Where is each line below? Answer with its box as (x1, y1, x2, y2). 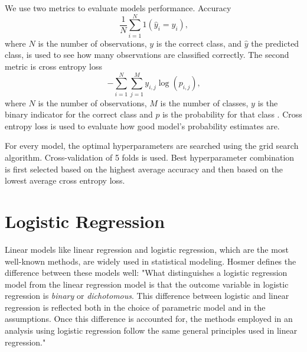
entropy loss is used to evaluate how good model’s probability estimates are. (5, 119, 280, 132)
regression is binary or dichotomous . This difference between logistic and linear (5, 289, 289, 302)
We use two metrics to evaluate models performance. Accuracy (5, 2, 231, 14)
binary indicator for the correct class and (5, 108, 153, 120)
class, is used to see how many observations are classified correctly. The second (5, 48, 289, 61)
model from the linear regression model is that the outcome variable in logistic (5, 278, 289, 290)
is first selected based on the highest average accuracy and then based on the (5, 162, 283, 175)
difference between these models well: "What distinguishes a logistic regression (5, 266, 288, 279)
